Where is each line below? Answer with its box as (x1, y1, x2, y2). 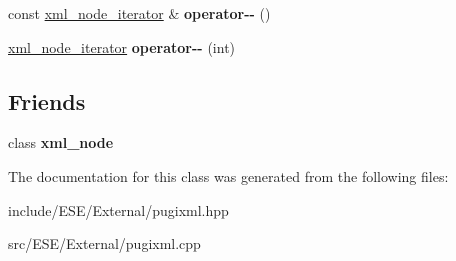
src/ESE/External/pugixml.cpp (8, 233, 201, 254)
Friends (8, 85, 86, 116)
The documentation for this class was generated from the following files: (8, 165, 449, 186)
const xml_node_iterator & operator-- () (8, 3, 271, 23)
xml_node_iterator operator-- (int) (8, 36, 236, 57)
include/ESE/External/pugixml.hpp (8, 199, 229, 220)
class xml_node (8, 132, 114, 153)
